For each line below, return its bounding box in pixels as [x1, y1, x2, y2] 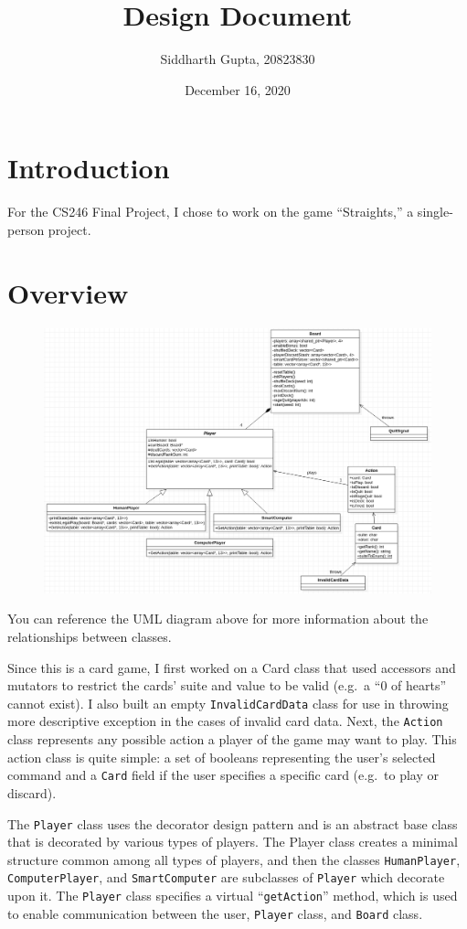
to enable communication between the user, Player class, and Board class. [7, 903, 423, 923]
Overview [7, 273, 129, 311]
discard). [7, 783, 57, 802]
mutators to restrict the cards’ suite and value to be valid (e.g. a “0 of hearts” [7, 676, 447, 695]
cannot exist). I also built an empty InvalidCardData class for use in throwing [7, 693, 449, 712]
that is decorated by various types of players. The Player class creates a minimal [7, 832, 458, 851]
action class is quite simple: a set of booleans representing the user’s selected [7, 747, 436, 766]
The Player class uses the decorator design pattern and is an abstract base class [7, 814, 458, 833]
